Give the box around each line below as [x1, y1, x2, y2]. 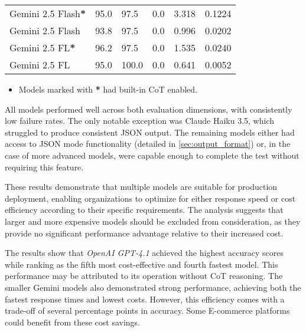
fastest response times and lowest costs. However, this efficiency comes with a [5, 292, 285, 305]
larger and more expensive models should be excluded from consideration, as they [5, 215, 301, 227]
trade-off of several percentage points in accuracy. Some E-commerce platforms [5, 304, 290, 317]
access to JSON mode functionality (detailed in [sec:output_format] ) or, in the [5, 137, 291, 150]
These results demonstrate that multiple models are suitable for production [5, 180, 278, 193]
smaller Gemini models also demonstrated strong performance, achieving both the [5, 281, 301, 293]
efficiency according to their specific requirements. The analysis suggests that [5, 203, 284, 216]
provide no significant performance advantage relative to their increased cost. [5, 226, 284, 239]
